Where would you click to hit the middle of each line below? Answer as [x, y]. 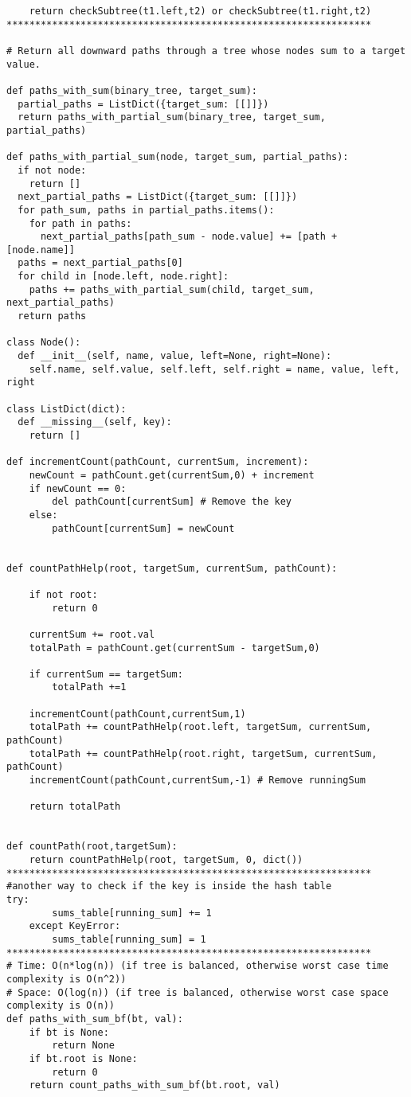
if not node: [52, 170]
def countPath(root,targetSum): [92, 847]
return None [84, 1046]
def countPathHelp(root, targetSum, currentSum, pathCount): [172, 568]
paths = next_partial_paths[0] [100, 263]
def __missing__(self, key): [95, 422]
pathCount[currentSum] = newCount [143, 528]
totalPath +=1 [89, 687]
